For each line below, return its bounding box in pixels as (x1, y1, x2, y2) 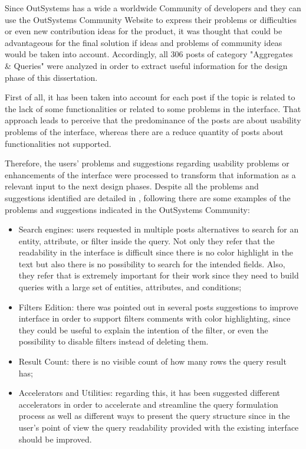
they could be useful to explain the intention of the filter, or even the (18, 323, 268, 336)
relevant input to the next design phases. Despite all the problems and (5, 180, 259, 192)
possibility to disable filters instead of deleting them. (18, 335, 209, 348)
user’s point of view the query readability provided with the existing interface (18, 421, 299, 433)
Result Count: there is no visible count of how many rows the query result (18, 355, 287, 368)
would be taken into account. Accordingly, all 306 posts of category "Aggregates (5, 48, 293, 60)
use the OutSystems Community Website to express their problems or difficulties (5, 13, 297, 25)
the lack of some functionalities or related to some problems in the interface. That (5, 102, 301, 114)
